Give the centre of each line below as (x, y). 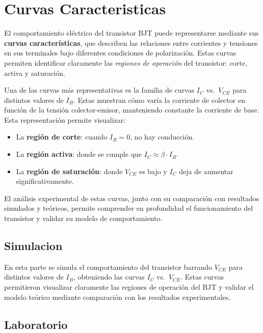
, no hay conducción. (162, 137)
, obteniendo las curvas (109, 277)
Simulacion (33, 246)
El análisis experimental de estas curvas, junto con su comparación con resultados (132, 198)
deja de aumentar (206, 171)
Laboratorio (36, 324)
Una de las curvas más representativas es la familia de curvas (99, 90)
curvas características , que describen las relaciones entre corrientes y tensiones (131, 43)
